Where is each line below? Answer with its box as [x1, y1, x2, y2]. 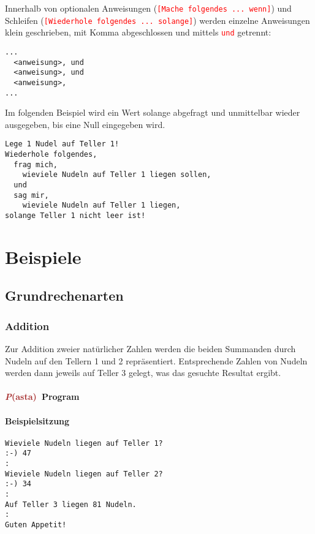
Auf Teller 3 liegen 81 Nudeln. [5, 500, 137, 509]
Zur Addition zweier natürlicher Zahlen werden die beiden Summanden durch [5, 342, 296, 355]
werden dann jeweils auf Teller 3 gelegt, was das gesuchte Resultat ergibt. [5, 366, 281, 379]
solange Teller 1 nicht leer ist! [5, 211, 146, 220]
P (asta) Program [5, 390, 80, 403]
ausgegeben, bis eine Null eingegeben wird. [5, 118, 165, 130]
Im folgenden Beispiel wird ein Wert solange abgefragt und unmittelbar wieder [5, 106, 300, 119]
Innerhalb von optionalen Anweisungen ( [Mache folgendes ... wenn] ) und [5, 2, 292, 14]
